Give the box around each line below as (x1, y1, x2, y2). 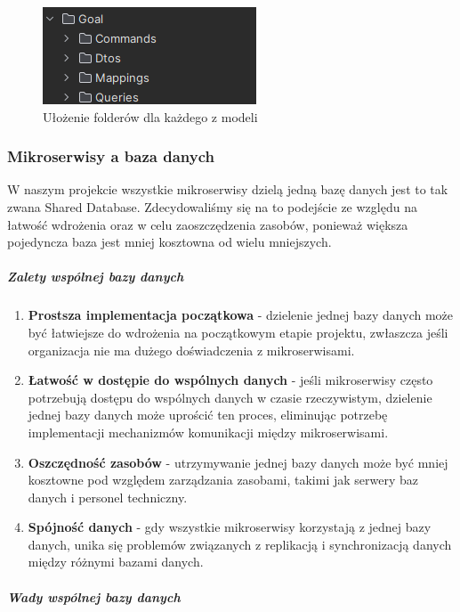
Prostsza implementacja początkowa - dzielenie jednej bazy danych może (28, 306, 454, 324)
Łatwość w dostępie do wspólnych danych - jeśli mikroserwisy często (28, 371, 433, 389)
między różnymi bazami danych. (28, 552, 204, 571)
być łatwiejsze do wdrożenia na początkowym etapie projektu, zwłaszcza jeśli (28, 322, 448, 341)
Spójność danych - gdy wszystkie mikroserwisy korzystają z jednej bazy (28, 518, 432, 536)
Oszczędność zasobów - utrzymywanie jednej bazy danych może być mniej (28, 453, 448, 471)
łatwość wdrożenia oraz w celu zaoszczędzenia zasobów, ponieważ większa (7, 215, 408, 233)
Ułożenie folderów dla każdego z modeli (43, 107, 258, 126)
